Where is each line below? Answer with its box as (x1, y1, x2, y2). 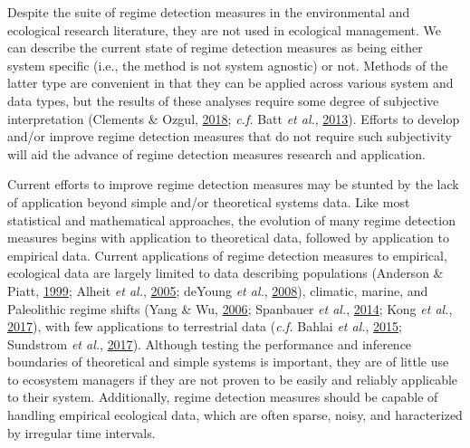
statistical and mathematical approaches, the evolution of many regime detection (7, 210, 456, 229)
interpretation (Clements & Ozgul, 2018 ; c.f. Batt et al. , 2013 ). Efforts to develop (7, 109, 460, 128)
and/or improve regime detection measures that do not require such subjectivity (7, 127, 452, 146)
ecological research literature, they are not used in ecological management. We (7, 20, 442, 39)
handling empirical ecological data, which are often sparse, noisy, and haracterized (7, 405, 463, 424)
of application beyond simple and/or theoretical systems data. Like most (7, 192, 410, 211)
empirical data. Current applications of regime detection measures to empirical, (7, 245, 447, 264)
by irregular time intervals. (7, 423, 156, 442)
